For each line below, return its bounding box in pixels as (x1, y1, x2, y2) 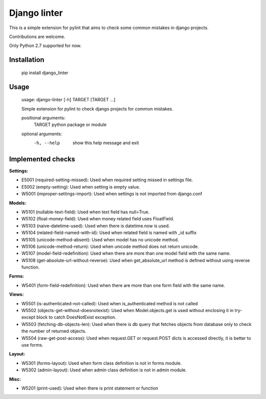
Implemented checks (9, 155, 75, 163)
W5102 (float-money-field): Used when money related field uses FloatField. (21, 216, 174, 222)
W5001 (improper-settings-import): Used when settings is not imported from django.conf (21, 191, 202, 197)
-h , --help (33, 140, 60, 146)
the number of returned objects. (21, 328, 87, 334)
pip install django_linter (21, 70, 68, 76)
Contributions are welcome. (9, 34, 66, 40)
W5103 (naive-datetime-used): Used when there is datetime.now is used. (21, 223, 170, 229)
